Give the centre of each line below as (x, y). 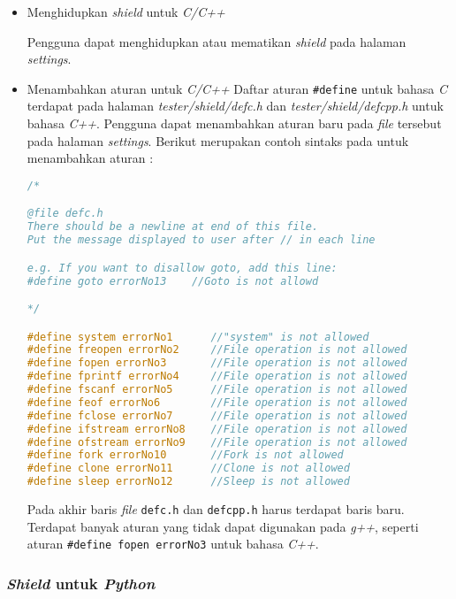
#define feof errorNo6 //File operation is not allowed (217, 402)
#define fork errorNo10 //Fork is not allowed (185, 455)
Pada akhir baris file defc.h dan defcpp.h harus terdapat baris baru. (216, 509)
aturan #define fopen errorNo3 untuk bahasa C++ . (173, 544)
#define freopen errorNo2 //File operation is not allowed (217, 350)
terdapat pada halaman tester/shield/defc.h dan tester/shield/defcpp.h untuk (235, 106)
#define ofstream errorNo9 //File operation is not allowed (217, 442)
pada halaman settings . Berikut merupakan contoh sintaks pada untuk (218, 140)
